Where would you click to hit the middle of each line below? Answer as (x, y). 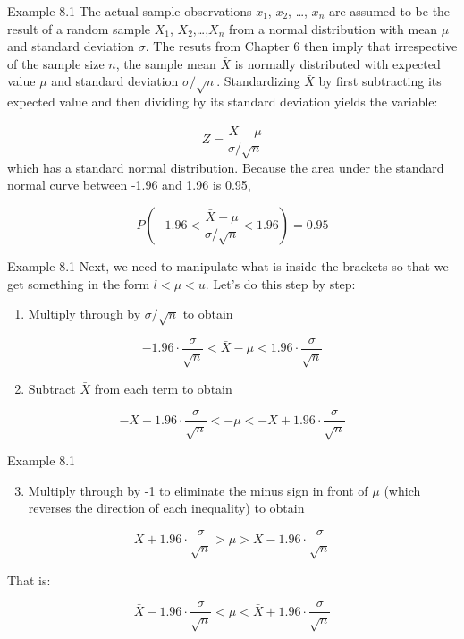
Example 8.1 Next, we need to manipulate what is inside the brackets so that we (228, 265)
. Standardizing (258, 81)
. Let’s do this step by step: (280, 283)
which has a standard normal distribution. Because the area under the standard (226, 167)
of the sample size (56, 63)
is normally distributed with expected (337, 63)
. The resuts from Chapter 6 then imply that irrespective (301, 46)
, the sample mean (166, 63)
